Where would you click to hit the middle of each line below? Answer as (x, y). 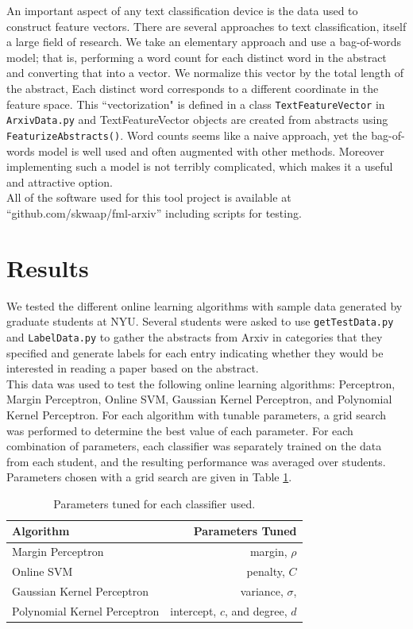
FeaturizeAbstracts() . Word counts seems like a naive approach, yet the (187, 135)
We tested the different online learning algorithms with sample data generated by (205, 305)
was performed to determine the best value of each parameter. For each (180, 430)
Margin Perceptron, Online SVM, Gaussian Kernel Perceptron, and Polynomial (199, 399)
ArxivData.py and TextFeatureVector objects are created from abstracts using (197, 120)
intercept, (193, 610)
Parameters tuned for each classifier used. (154, 503)
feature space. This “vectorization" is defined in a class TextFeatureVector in (196, 104)
